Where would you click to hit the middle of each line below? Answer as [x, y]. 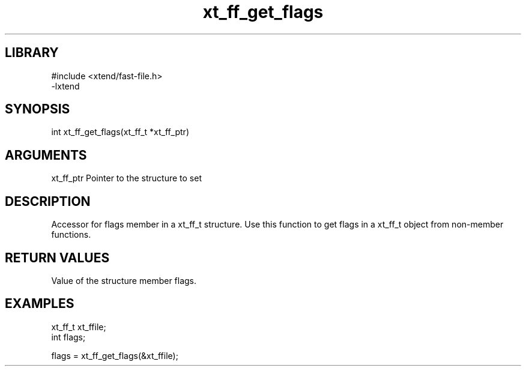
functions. [71, 235]
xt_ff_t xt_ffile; [79, 327]
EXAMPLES [40, 304]
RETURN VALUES [57, 258]
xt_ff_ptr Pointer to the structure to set [126, 178]
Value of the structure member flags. [124, 280]
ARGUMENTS [46, 155]
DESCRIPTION [48, 201]
